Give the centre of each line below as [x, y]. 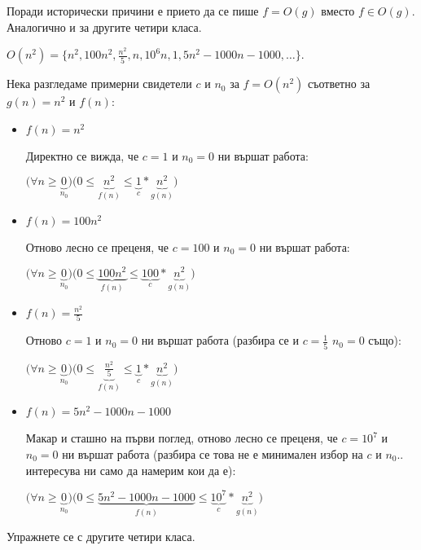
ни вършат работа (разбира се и [220, 340]
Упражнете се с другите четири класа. [101, 537]
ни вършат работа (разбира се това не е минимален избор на [213, 454]
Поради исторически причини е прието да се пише [133, 11]
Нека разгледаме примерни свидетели [99, 84]
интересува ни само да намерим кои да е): [131, 470]
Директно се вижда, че [82, 155]
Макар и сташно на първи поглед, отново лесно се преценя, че [182, 438]
